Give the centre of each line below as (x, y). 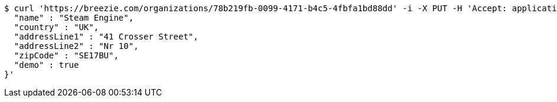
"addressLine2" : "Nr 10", (76, 46)
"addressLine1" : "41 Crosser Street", (106, 37)
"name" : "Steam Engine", (74, 18)
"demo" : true (46, 65)
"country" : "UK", (56, 27)
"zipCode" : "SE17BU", (66, 55)
